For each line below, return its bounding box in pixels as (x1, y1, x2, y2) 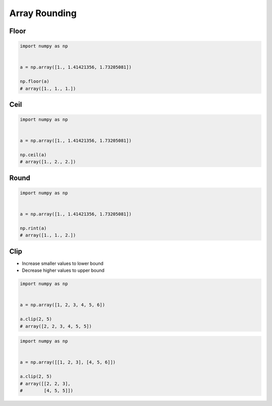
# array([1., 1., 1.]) (20, 86, 76, 91)
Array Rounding (9, 8, 77, 19)
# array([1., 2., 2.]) (20, 159, 76, 165)
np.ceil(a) (20, 152, 47, 158)
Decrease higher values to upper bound (22, 267, 105, 273)
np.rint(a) (20, 225, 47, 231)
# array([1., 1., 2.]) (20, 233, 76, 238)
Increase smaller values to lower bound (22, 260, 104, 266)
